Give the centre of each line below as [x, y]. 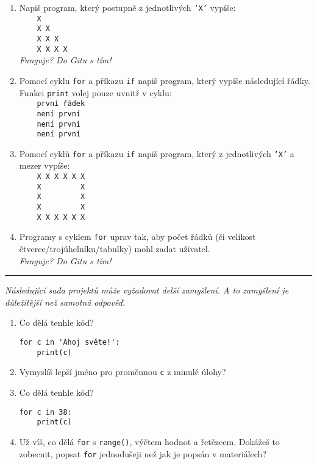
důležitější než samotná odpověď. [65, 302]
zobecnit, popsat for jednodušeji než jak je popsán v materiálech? [143, 453]
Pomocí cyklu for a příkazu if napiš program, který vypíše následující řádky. [165, 80]
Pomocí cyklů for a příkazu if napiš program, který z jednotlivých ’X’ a [157, 153]
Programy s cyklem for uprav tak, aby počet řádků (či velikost [137, 237]
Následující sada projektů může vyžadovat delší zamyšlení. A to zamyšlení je [147, 290]
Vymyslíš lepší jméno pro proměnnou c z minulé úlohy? [123, 372]
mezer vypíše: [45, 165]
